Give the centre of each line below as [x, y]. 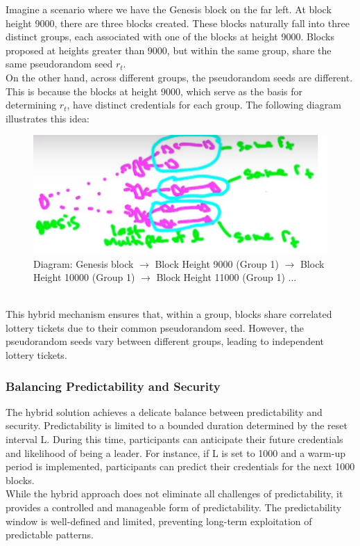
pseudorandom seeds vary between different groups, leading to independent [165, 341]
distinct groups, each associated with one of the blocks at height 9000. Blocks [170, 37]
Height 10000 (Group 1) [84, 277]
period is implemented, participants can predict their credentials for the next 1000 [180, 466]
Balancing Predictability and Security [113, 386]
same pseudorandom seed [59, 64]
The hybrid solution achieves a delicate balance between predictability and [164, 411]
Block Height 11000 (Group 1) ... [226, 277]
